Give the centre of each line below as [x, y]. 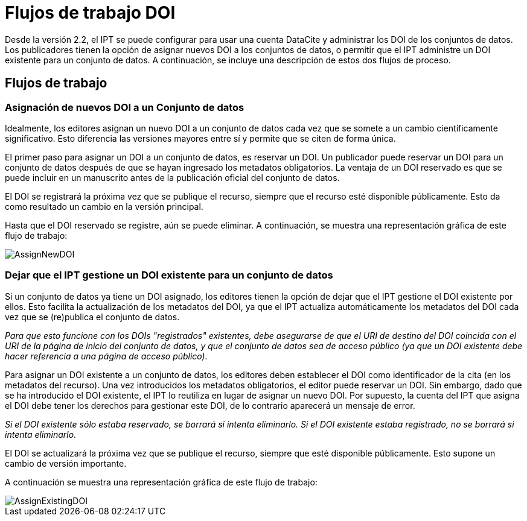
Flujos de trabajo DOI [90, 13]
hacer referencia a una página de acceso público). [106, 356]
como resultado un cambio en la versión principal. [104, 206]
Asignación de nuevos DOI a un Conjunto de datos [125, 107]
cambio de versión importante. [66, 463]
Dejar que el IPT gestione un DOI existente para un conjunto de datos [169, 275]
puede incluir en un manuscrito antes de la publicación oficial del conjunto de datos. [172, 177]
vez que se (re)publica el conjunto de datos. [92, 317]
